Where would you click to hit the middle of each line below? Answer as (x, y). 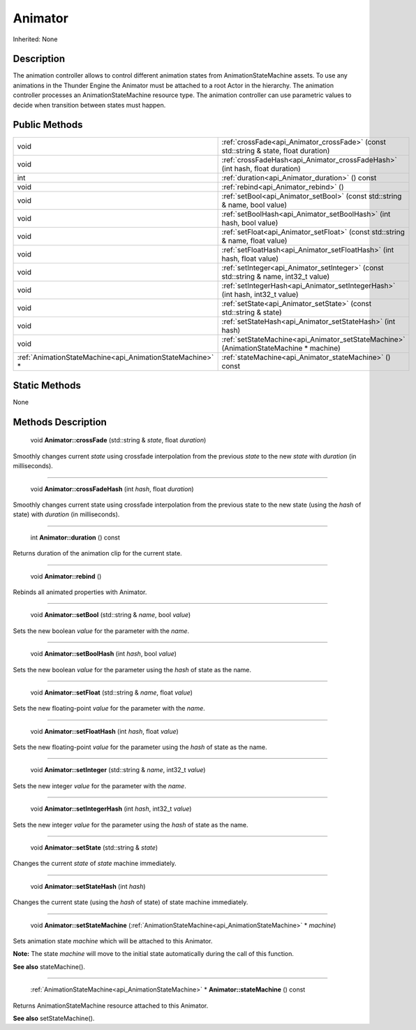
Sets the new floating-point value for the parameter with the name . (109, 709)
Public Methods (48, 125)
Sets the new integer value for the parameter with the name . (99, 785)
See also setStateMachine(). (54, 1018)
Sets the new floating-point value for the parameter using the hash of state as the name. (140, 747)
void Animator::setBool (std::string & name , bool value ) (111, 615)
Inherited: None (35, 39)
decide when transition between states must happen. (89, 105)
